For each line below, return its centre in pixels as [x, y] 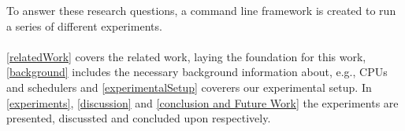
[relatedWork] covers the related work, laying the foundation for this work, [186, 56]
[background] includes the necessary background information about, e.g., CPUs [197, 72]
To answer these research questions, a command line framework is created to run [201, 10]
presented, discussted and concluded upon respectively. [139, 118]
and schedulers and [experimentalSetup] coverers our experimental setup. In [189, 87]
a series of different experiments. [84, 25]
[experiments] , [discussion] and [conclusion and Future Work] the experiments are [202, 102]
